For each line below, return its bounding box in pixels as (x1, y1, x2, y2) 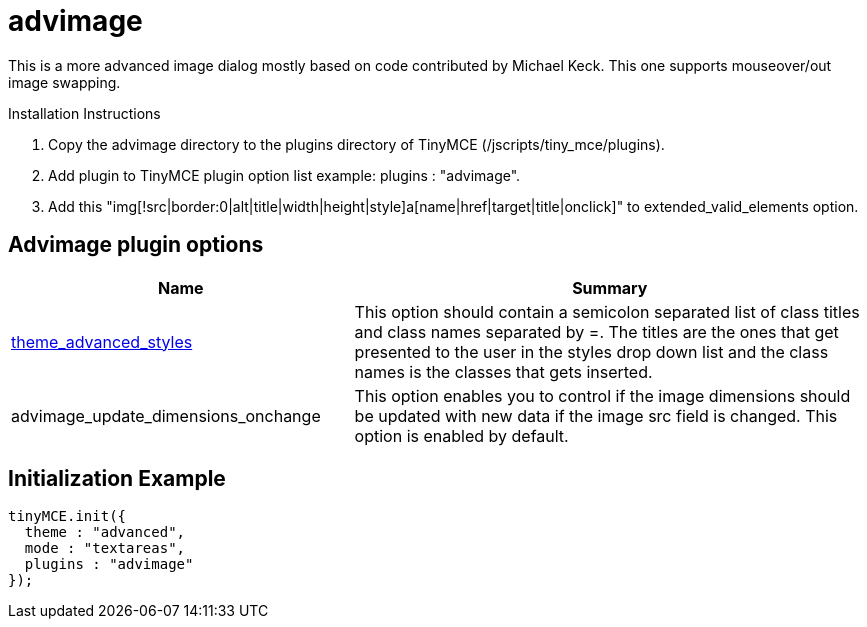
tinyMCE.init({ (8, 508, 127, 525)
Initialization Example (8, 466, 226, 492)
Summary (572, 277, 648, 298)
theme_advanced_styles (11, 331, 193, 352)
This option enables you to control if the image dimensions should (354, 385, 851, 406)
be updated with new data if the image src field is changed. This (354, 405, 838, 426)
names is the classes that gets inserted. (354, 361, 653, 382)
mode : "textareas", (24, 540, 186, 557)
